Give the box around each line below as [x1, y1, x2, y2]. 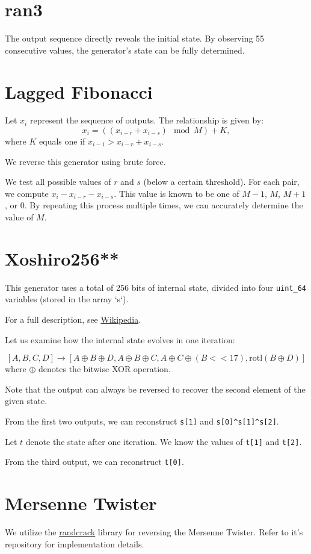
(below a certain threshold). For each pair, [143, 175, 300, 188]
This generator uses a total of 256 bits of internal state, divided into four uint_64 [5, 281, 307, 293]
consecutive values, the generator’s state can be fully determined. [5, 43, 245, 56]
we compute [5, 187, 49, 199]
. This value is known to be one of [114, 187, 239, 199]
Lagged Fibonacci [5, 79, 153, 104]
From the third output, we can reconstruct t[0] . [5, 455, 184, 468]
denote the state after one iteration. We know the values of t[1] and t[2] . [25, 435, 302, 447]
